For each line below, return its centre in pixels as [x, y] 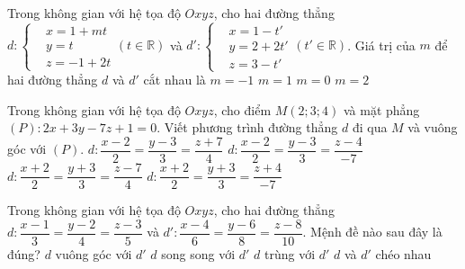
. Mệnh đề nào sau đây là [372, 232]
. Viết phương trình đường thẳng [247, 127]
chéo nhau [403, 253]
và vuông [433, 127]
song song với [198, 253]
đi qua [370, 127]
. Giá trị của [381, 45]
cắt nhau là [174, 80]
